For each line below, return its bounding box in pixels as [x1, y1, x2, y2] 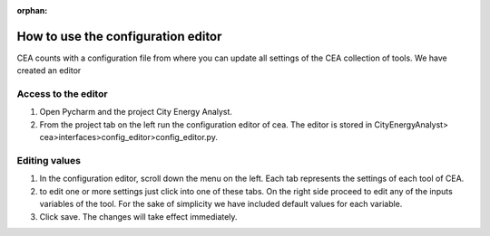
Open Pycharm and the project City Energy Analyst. [39, 107, 233, 118]
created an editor [16, 65, 82, 76]
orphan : [16, 5, 48, 15]
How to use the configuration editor [16, 28, 222, 44]
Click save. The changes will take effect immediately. [39, 211, 238, 222]
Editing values [16, 154, 82, 166]
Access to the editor [16, 88, 108, 100]
